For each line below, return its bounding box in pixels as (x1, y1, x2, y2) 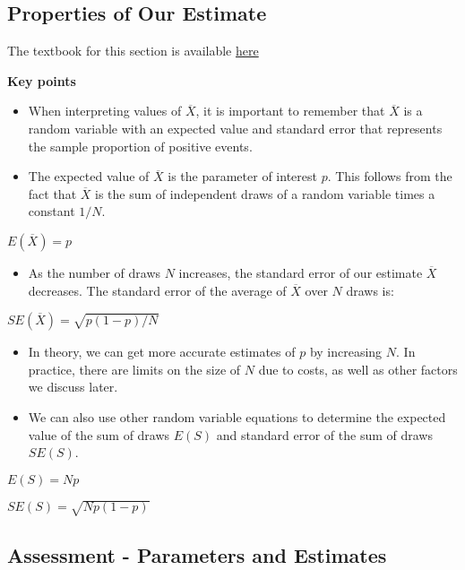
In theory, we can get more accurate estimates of (28, 342, 296, 361)
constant (28, 202, 75, 220)
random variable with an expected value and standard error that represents (28, 118, 443, 137)
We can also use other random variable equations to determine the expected (28, 407, 446, 426)
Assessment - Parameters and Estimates (7, 540, 387, 568)
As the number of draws (28, 263, 161, 281)
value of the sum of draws (28, 425, 170, 444)
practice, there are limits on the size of (28, 359, 241, 378)
